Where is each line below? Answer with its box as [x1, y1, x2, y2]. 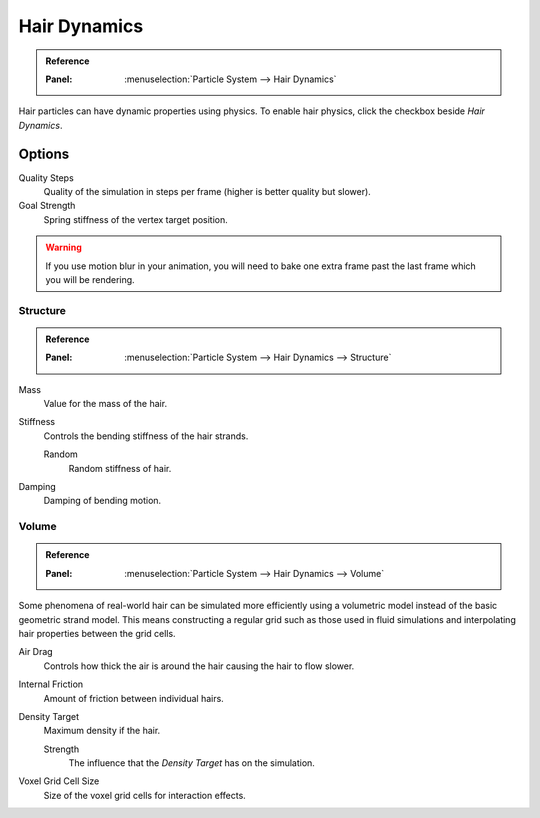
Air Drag [18, 646, 54, 658]
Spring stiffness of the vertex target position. [43, 213, 229, 225]
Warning [45, 241, 82, 254]
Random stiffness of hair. [68, 462, 172, 474]
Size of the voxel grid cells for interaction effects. [43, 789, 247, 801]
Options [18, 145, 70, 162]
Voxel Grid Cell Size [18, 775, 100, 787]
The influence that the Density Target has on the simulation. [68, 757, 315, 769]
